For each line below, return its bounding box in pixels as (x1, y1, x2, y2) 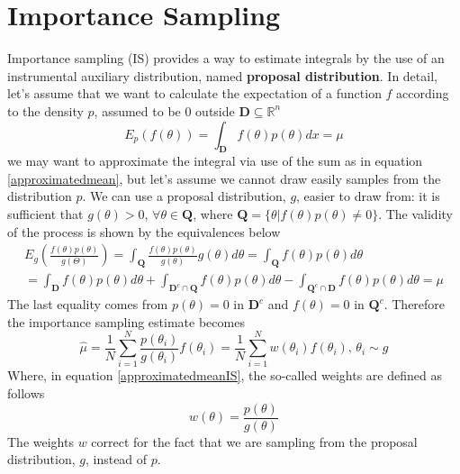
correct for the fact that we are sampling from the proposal (91, 432, 418, 451)
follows (7, 384, 45, 403)
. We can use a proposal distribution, (82, 187, 286, 205)
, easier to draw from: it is (296, 187, 440, 205)
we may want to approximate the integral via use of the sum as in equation (7, 151, 423, 170)
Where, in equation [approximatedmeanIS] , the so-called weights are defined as (7, 366, 442, 385)
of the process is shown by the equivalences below (7, 222, 281, 241)
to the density (7, 101, 84, 120)
